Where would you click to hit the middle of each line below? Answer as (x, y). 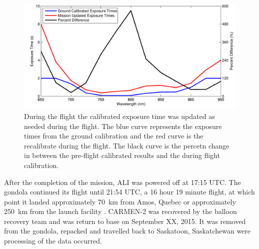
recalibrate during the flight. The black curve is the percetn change (127, 145)
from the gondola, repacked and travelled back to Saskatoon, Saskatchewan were (127, 231)
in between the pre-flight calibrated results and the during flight (122, 155)
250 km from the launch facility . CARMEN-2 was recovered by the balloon (120, 211)
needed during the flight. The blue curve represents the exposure (123, 126)
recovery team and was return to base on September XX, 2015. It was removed (125, 221)
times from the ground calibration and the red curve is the (114, 136)
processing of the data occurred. (53, 241)
